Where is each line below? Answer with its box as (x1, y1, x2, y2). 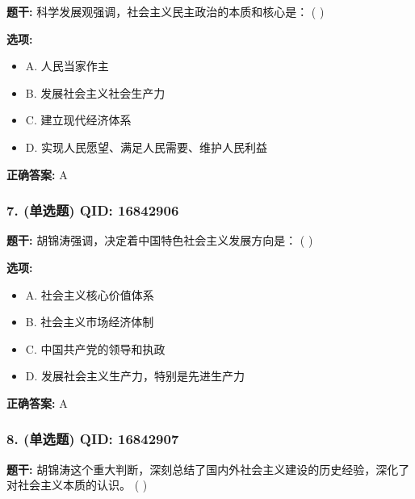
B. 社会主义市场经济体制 (25, 313, 154, 330)
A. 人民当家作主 (25, 57, 109, 74)
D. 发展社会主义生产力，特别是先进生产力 (25, 367, 245, 384)
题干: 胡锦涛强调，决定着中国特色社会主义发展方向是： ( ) (6, 232, 313, 249)
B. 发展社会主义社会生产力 (25, 84, 166, 101)
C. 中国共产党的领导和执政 (25, 340, 166, 357)
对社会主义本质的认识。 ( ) (6, 476, 148, 493)
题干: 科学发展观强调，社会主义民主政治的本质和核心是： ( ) (6, 3, 325, 19)
